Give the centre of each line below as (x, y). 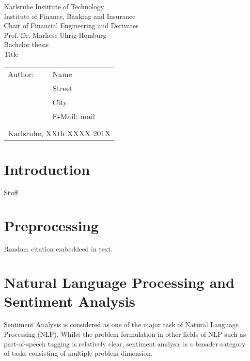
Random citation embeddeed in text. (58, 249)
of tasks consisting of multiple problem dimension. (78, 353)
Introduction (47, 169)
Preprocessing (51, 226)
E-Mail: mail (74, 116)
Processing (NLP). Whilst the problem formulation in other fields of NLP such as (125, 334)
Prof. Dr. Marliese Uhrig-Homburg (55, 35)
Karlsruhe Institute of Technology (54, 6)
